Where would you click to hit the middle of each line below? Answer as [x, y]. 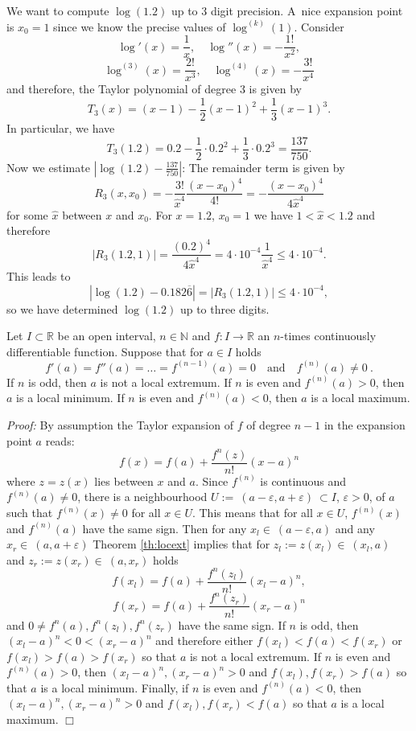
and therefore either [204, 641]
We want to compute [58, 10]
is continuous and [303, 480]
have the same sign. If [232, 624]
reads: [60, 440]
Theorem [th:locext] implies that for [181, 544]
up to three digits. [224, 308]
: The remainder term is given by [264, 167]
